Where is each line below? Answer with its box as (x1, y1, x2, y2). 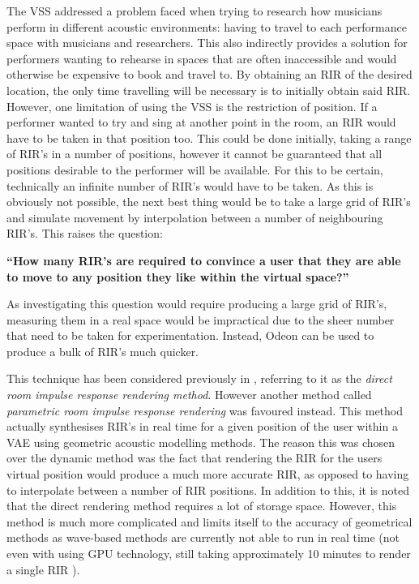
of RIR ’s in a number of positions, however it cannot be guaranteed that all (6, 145, 383, 162)
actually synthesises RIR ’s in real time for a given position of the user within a (6, 418, 398, 435)
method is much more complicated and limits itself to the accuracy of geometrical (6, 513, 413, 530)
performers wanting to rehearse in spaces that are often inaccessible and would (6, 49, 397, 67)
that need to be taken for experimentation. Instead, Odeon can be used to (6, 327, 374, 344)
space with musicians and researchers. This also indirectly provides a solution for (6, 34, 408, 51)
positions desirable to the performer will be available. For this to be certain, (6, 161, 383, 178)
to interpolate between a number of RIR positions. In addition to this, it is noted (6, 481, 410, 498)
